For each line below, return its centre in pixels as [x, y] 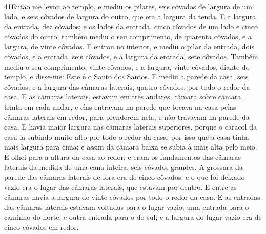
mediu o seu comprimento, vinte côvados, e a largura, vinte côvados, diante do [127, 66]
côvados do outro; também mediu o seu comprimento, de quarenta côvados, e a [128, 36]
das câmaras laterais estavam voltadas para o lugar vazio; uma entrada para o [127, 207]
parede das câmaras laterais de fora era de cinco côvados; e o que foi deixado [125, 177]
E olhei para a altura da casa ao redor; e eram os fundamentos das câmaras [122, 156]
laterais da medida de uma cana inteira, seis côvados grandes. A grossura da [124, 167]
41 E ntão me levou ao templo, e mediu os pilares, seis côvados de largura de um [128, 6]
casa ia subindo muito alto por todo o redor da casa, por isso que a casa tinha [127, 136]
